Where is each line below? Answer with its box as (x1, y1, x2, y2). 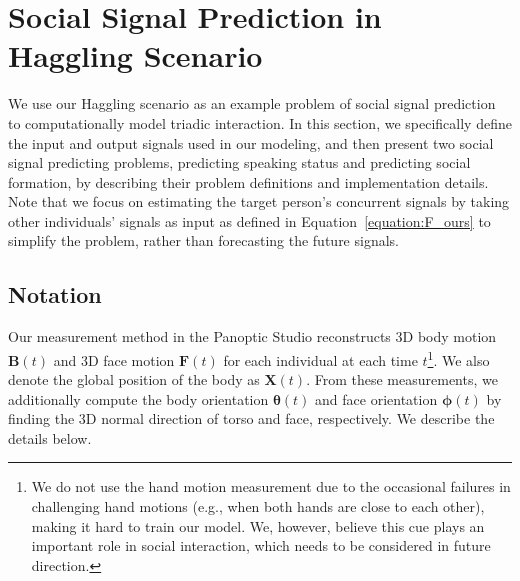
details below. (8, 427, 92, 448)
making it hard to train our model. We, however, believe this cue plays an (31, 515, 485, 536)
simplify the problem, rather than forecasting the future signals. (8, 230, 399, 251)
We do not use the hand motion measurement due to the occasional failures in (31, 476, 511, 497)
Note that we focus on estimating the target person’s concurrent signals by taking (8, 191, 510, 212)
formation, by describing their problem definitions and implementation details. (8, 171, 489, 192)
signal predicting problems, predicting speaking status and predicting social (8, 152, 471, 173)
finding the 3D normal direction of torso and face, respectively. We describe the (8, 408, 495, 429)
